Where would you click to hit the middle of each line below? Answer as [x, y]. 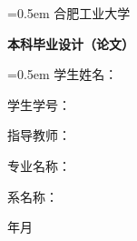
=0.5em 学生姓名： [63, 74]
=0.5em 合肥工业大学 [69, 13]
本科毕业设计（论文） [71, 43]
